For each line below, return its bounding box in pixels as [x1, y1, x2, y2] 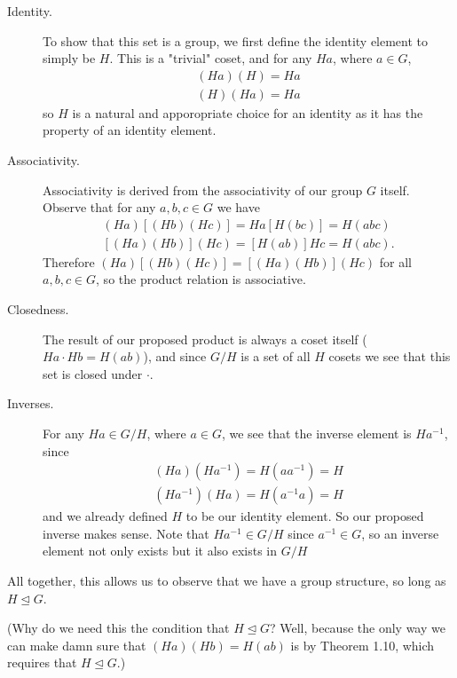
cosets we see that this [328, 347, 451, 366]
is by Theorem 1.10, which [290, 635, 435, 654]
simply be [43, 49, 96, 67]
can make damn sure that [7, 635, 146, 654]
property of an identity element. [43, 121, 217, 139]
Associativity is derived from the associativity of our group [43, 180, 363, 199]
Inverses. [7, 394, 54, 413]
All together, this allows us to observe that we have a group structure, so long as [7, 572, 446, 590]
